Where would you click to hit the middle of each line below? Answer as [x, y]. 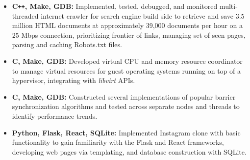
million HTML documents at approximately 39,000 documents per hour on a [127, 25]
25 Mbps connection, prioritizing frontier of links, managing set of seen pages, [129, 35]
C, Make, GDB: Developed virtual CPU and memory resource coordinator [127, 61]
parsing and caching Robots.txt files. [67, 44]
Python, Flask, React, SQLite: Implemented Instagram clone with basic [126, 132]
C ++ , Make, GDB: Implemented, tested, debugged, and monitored [115, 6]
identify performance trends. [55, 116]
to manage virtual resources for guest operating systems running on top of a [126, 70]
